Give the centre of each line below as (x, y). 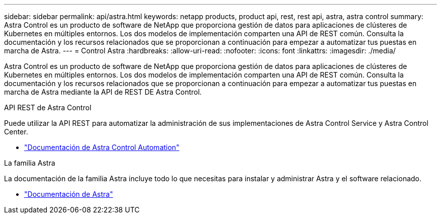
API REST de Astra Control (48, 107)
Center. (16, 132)
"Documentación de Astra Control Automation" (102, 147)
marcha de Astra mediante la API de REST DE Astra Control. (103, 92)
